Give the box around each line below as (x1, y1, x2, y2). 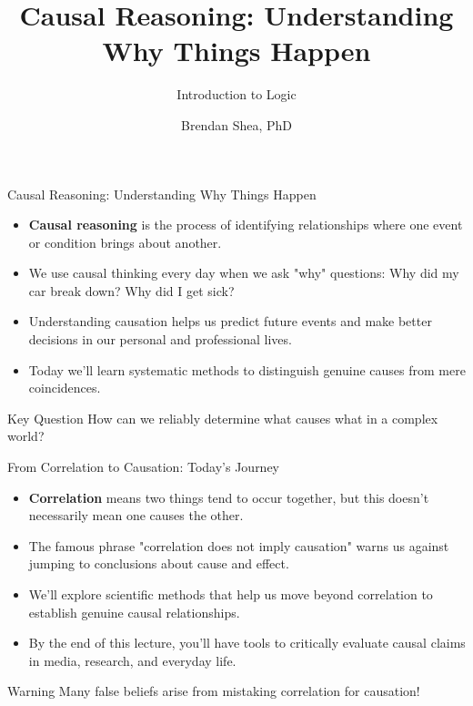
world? (7, 426, 45, 445)
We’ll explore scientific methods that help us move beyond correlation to (28, 585, 433, 603)
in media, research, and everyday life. (28, 650, 236, 670)
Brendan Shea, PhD (181, 115, 292, 134)
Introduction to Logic (176, 85, 297, 104)
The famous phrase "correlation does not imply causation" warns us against (28, 536, 449, 555)
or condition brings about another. (28, 232, 222, 251)
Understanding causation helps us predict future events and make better (28, 312, 432, 331)
